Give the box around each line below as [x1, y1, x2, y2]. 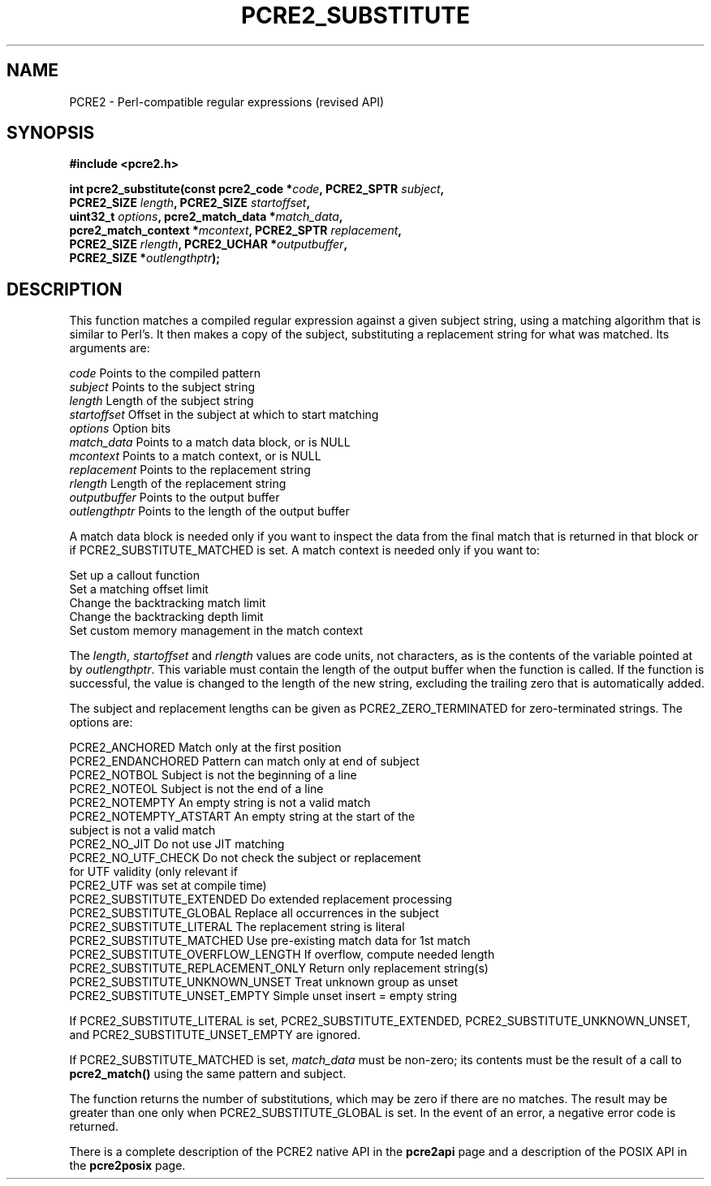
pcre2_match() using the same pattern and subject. [69, 1067, 347, 1081]
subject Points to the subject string [69, 380, 255, 395]
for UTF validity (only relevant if [69, 865, 238, 879]
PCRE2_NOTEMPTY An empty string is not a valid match [69, 796, 371, 810]
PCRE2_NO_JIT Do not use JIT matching [69, 837, 285, 852]
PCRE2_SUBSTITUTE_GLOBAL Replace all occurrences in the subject [69, 906, 439, 921]
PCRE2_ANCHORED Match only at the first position [69, 740, 342, 755]
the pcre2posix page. [69, 1158, 186, 1173]
